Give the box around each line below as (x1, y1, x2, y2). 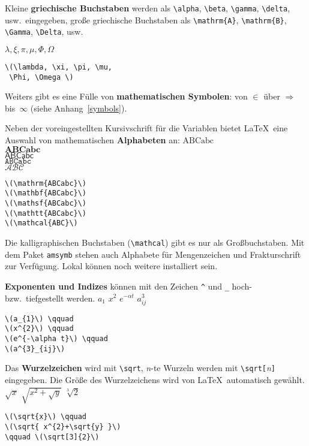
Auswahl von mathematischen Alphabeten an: (5, 134, 180, 146)
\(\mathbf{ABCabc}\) (5, 189, 87, 198)
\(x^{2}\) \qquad (5, 324, 74, 333)
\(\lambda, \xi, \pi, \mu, (5, 62, 112, 71)
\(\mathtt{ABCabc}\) (5, 209, 87, 218)
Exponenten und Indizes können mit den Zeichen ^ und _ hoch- (5, 279, 252, 292)
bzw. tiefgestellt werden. (5, 291, 95, 304)
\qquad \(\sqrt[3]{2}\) (5, 432, 100, 441)
